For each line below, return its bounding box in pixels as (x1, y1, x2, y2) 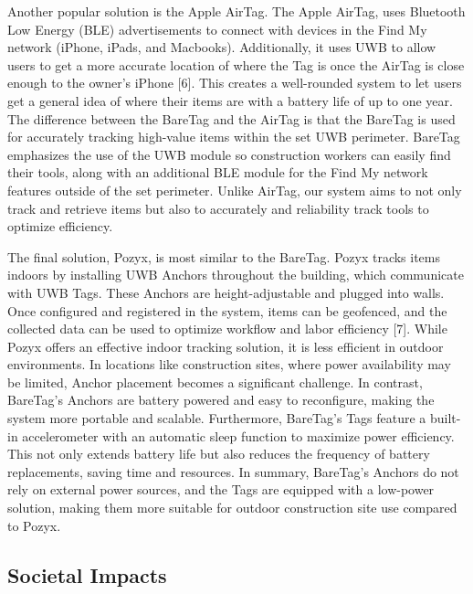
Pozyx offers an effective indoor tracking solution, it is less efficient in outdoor (7, 336, 444, 355)
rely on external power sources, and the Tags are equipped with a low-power (7, 480, 435, 499)
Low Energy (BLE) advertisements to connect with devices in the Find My (7, 19, 427, 38)
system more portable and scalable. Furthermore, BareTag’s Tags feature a (7, 408, 426, 428)
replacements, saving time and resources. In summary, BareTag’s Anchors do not (7, 461, 459, 481)
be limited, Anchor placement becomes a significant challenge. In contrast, (7, 372, 423, 391)
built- (430, 408, 461, 428)
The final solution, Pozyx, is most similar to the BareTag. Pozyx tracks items (7, 247, 441, 266)
